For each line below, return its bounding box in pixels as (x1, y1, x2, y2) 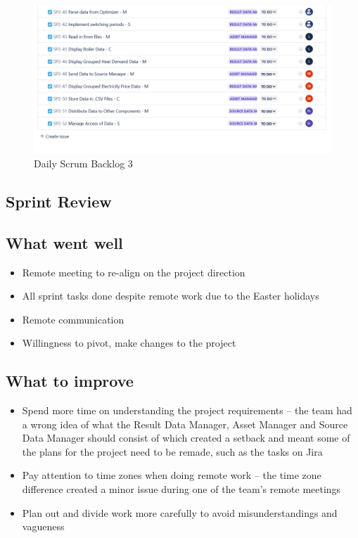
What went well (6, 231, 123, 253)
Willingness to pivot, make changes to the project (22, 335, 236, 350)
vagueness (22, 519, 65, 534)
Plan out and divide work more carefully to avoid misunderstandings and (22, 505, 338, 520)
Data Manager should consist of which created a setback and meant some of (22, 430, 350, 445)
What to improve (6, 370, 134, 392)
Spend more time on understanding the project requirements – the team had (22, 403, 352, 418)
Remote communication (22, 312, 124, 326)
